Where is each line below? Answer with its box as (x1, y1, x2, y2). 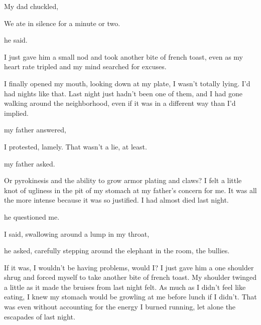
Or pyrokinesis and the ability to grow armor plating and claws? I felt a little (4, 175, 242, 186)
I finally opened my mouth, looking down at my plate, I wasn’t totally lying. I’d (4, 78, 250, 88)
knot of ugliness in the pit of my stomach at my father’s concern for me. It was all (4, 185, 257, 195)
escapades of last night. (4, 311, 75, 321)
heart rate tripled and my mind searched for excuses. (4, 61, 167, 72)
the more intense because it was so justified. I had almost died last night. (4, 195, 229, 205)
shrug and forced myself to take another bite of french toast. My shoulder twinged (4, 272, 256, 282)
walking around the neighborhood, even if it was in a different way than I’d (4, 98, 236, 108)
